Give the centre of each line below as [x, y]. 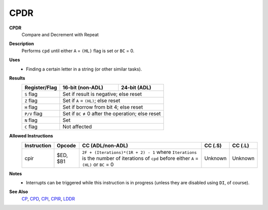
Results [17, 78]
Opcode [67, 145]
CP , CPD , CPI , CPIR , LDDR [48, 199]
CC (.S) [213, 145]
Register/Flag [41, 88]
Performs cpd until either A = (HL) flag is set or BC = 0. [78, 51]
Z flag [31, 101]
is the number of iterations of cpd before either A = [140, 158]
